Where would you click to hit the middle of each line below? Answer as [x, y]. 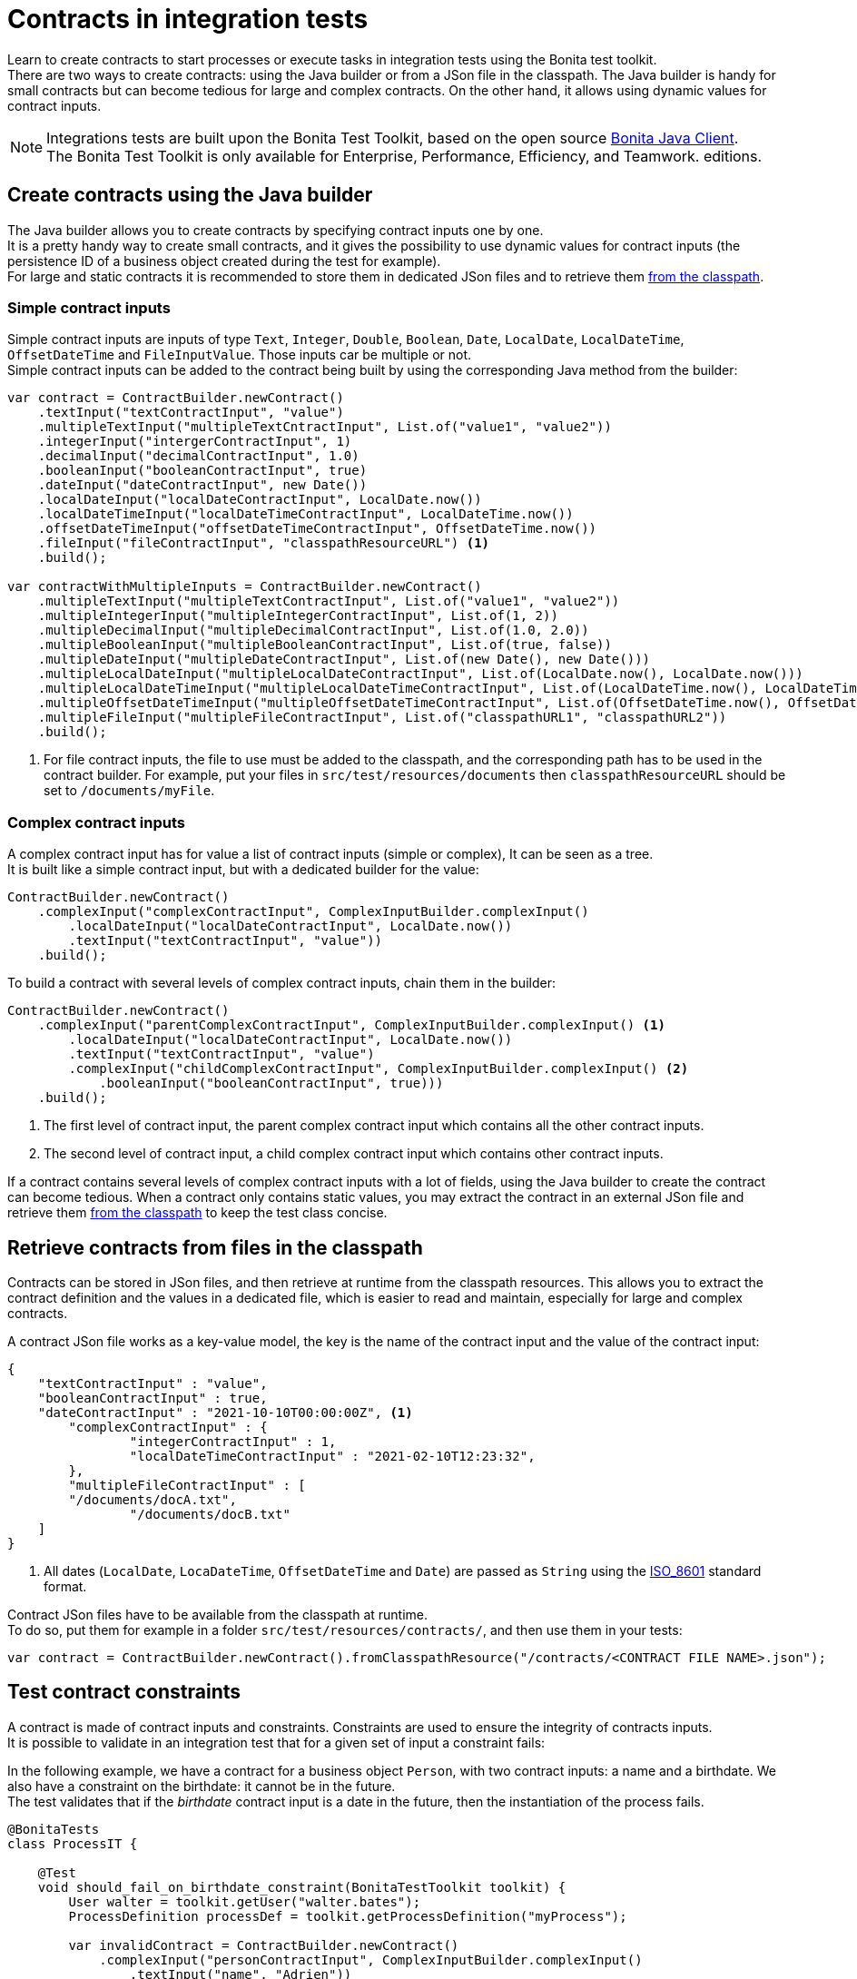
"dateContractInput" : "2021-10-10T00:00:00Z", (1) [225, 1412]
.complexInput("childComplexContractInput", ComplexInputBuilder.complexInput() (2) [379, 1069]
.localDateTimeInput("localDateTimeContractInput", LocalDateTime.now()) [305, 514]
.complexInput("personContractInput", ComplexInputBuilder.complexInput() [371, 1959]
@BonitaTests [54, 1829]
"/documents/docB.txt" [210, 1514]
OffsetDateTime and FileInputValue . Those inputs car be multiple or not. [240, 355]
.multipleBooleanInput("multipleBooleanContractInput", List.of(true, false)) [325, 645]
